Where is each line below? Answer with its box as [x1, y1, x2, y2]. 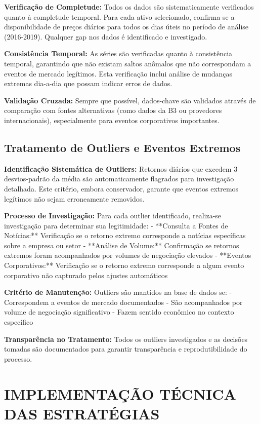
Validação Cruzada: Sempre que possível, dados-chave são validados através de [4, 95, 256, 105]
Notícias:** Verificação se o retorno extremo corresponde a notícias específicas [4, 230, 246, 241]
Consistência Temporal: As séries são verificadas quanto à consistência [4, 48, 233, 59]
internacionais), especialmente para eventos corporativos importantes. [4, 114, 220, 125]
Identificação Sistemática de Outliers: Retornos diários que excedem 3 [4, 163, 238, 174]
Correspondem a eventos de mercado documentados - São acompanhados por [4, 296, 243, 307]
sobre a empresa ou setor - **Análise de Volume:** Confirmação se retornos [4, 240, 239, 250]
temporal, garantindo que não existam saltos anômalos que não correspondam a [4, 58, 251, 68]
